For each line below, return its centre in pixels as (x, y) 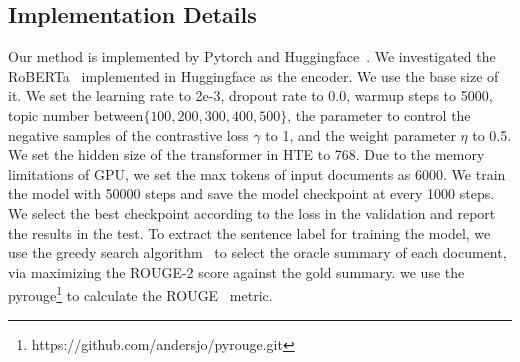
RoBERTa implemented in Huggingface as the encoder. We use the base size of (253, 75)
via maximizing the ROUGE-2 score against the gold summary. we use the (236, 271)
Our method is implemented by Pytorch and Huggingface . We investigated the (252, 56)
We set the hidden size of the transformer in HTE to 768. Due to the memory (246, 154)
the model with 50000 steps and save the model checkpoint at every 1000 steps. (251, 193)
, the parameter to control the (379, 114)
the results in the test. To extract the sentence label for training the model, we (249, 232)
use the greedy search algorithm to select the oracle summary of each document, (257, 252)
